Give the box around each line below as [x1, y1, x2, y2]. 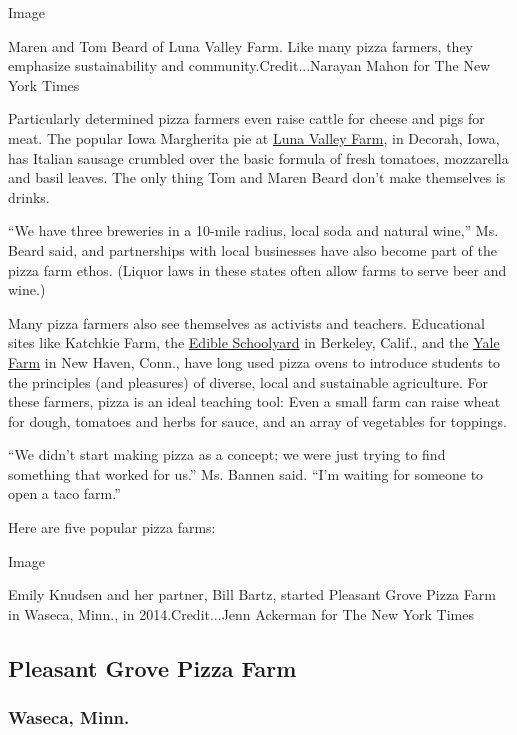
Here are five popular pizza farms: [8, 517, 216, 538]
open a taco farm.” [8, 483, 121, 504]
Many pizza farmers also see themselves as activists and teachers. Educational [8, 312, 485, 333]
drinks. [8, 186, 50, 207]
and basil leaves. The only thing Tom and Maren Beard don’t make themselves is [8, 167, 506, 188]
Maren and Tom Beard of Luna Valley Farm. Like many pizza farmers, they [8, 35, 473, 56]
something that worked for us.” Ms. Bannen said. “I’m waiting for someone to [8, 463, 484, 484]
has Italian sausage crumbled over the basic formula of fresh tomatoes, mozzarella [8, 147, 509, 168]
